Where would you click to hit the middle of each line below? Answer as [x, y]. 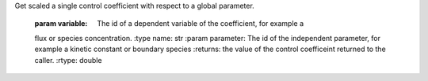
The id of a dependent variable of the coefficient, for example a [201, 24]
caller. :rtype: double [68, 60]
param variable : [61, 24]
